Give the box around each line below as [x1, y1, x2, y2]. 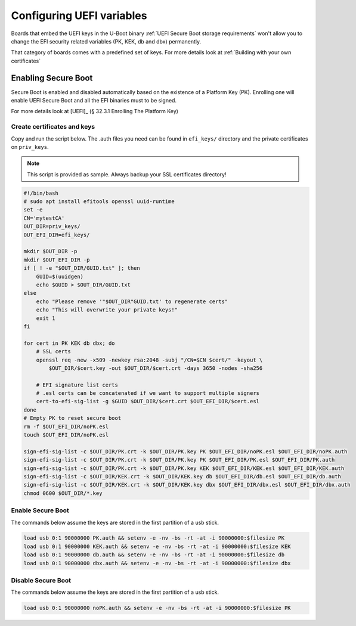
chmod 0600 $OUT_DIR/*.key [23, 490, 103, 497]
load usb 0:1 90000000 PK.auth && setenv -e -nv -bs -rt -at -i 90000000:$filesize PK [23, 535, 285, 541]
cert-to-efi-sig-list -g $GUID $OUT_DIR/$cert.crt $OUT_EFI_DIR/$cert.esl [36, 398, 259, 405]
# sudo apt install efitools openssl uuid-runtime [23, 198, 175, 205]
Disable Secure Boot [11, 577, 72, 585]
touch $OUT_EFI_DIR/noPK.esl [23, 432, 109, 438]
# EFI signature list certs [36, 381, 119, 388]
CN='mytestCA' [23, 214, 65, 222]
